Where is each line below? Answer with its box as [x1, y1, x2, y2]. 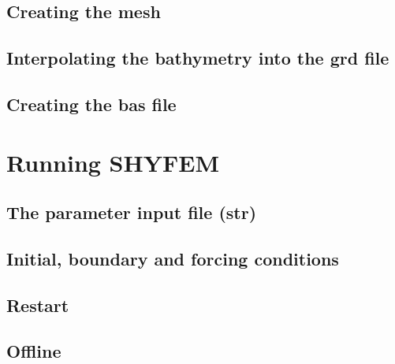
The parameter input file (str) [6, 200, 257, 225]
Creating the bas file [6, 91, 177, 116]
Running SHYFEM [6, 146, 220, 178]
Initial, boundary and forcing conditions [6, 246, 339, 270]
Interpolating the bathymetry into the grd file [6, 46, 389, 70]
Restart [6, 292, 69, 317]
